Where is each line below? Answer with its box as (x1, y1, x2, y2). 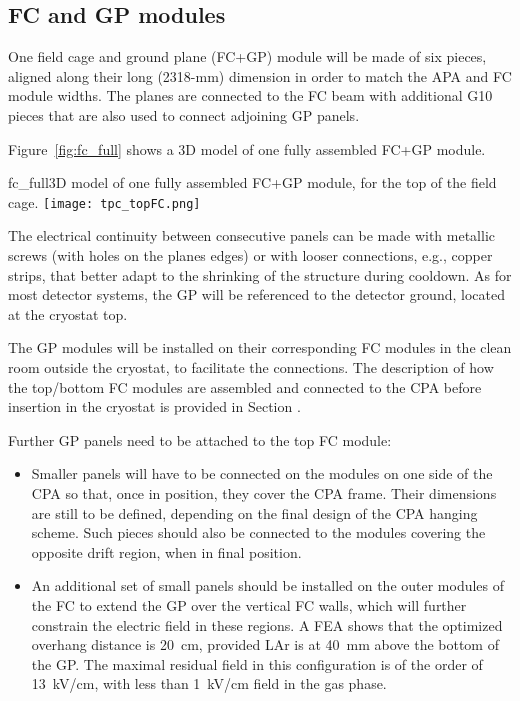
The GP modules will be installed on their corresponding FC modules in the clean (8, 337, 512, 358)
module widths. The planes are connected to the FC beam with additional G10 (8, 85, 493, 106)
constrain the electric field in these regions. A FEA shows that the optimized (31, 614, 503, 635)
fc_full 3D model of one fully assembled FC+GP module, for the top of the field (8, 172, 497, 193)
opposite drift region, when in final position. (31, 541, 302, 562)
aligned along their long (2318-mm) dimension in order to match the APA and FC (8, 65, 512, 86)
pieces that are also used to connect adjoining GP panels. (8, 104, 360, 125)
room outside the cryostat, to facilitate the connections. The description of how (8, 356, 494, 377)
